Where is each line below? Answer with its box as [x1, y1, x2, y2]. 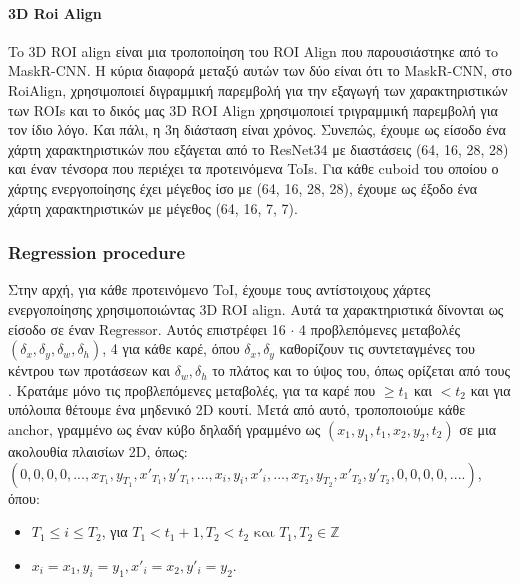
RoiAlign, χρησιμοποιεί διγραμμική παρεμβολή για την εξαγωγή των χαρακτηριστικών [8, 79, 508, 100]
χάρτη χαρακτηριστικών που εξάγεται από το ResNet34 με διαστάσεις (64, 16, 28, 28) [8, 138, 509, 159]
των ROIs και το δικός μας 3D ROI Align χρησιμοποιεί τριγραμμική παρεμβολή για [8, 99, 498, 120]
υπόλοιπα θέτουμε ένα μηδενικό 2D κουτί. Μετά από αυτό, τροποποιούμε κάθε [8, 399, 466, 420]
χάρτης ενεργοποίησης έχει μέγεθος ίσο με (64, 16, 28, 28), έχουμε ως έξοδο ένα [8, 177, 478, 198]
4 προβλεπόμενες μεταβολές [299, 318, 461, 339]
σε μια [459, 418, 497, 439]
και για [470, 379, 511, 400]
